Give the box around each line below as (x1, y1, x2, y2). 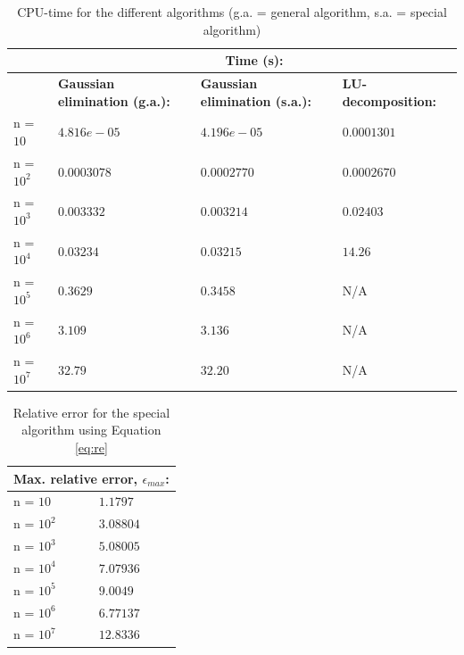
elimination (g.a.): (57, 91, 170, 110)
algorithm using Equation (21, 420, 162, 439)
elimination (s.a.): (200, 91, 311, 110)
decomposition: (342, 91, 437, 110)
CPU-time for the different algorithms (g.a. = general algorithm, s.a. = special (17, 3, 447, 21)
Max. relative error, (13, 468, 138, 487)
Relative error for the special (12, 402, 170, 421)
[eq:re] (74, 437, 108, 456)
